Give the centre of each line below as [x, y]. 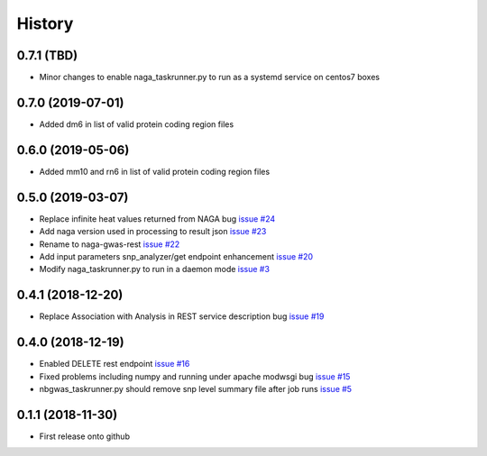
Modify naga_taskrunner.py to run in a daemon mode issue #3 [155, 269]
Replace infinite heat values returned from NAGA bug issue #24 [157, 219]
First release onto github [85, 436]
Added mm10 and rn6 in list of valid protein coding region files [155, 171]
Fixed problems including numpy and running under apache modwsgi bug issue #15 [195, 376]
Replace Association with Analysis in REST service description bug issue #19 [182, 316]
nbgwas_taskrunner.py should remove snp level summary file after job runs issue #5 [195, 388]
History [45, 23]
